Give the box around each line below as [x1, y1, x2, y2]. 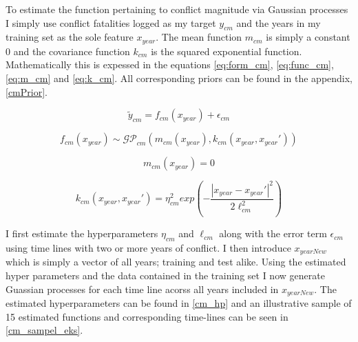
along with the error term [219, 226, 327, 241]
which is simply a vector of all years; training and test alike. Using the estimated [6, 254, 346, 269]
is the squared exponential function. [151, 43, 302, 58]
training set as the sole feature [6, 30, 134, 44]
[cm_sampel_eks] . [6, 323, 83, 337]
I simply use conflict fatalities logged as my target [6, 15, 216, 30]
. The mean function [156, 30, 242, 44]
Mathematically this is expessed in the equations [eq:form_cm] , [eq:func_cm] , [6, 57, 334, 72]
